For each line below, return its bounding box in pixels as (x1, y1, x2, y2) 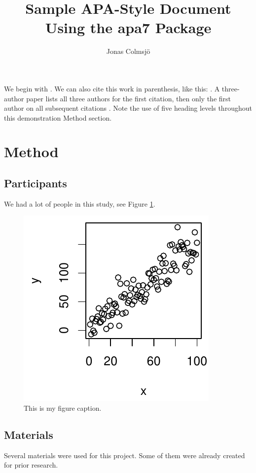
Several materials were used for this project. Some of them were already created (4, 450, 245, 460)
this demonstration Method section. (4, 112, 112, 123)
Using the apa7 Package (45, 17, 212, 38)
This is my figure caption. (24, 403, 102, 413)
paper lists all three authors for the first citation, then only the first (26, 93, 231, 103)
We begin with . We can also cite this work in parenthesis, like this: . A (4, 83, 220, 93)
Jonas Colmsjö (106, 46, 150, 56)
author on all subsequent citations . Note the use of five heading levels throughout (4, 103, 252, 113)
